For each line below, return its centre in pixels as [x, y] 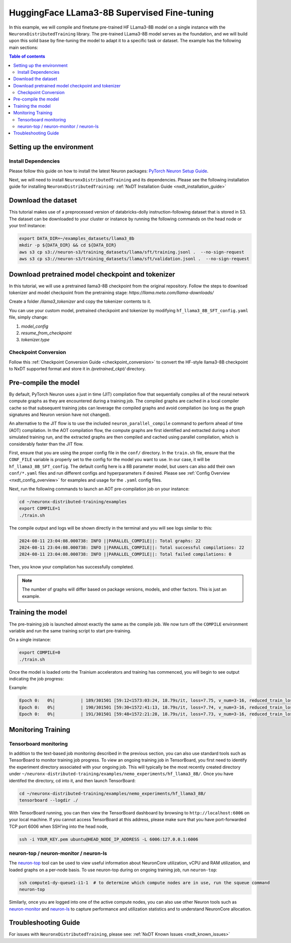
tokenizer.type [35, 340]
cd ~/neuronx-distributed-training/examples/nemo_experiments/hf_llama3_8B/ [113, 793]
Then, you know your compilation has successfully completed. [72, 567]
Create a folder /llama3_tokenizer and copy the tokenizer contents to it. [80, 301]
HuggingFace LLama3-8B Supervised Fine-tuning [111, 13]
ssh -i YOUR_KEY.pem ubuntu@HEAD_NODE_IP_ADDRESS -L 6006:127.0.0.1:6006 [109, 839]
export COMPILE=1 [40, 509]
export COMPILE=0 [40, 653]
